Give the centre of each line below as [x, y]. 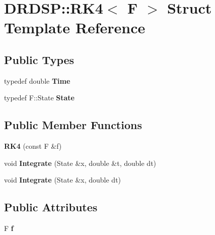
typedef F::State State [39, 98]
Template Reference [75, 27]
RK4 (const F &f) [33, 146]
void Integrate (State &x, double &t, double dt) [80, 163]
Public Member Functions [73, 125]
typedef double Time [37, 80]
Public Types [39, 59]
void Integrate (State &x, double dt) [63, 180]
